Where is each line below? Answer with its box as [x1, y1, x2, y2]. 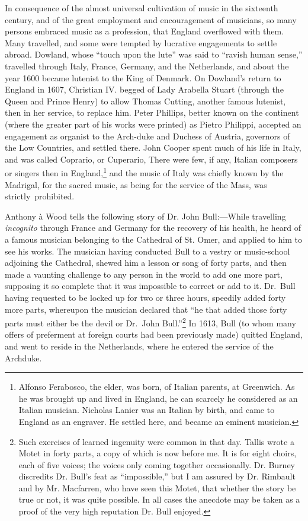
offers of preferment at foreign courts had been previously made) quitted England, [5, 328, 303, 341]
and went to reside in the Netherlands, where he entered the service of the [5, 339, 274, 352]
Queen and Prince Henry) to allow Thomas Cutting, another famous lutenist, [5, 94, 286, 107]
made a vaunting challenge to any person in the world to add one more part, [5, 268, 283, 280]
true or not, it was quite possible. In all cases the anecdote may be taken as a [18, 493, 300, 506]
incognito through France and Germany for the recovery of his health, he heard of [5, 221, 301, 234]
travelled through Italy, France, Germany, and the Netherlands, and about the [5, 59, 289, 72]
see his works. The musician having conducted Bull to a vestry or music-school [5, 244, 290, 257]
